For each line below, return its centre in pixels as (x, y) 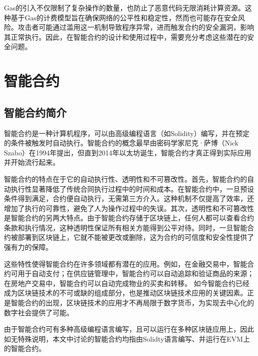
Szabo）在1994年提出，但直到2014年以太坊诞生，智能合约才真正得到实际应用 (128, 152)
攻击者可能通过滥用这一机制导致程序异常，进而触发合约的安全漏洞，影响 (136, 27)
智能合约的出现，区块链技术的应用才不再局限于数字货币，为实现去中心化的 (132, 303)
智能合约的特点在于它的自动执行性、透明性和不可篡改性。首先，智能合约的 (126, 178)
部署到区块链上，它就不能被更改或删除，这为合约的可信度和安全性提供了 (136, 237)
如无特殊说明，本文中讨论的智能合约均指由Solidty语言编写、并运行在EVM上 (127, 338)
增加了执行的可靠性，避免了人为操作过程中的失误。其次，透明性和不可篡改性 (129, 208)
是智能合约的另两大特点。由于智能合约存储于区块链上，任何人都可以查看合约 (129, 218)
